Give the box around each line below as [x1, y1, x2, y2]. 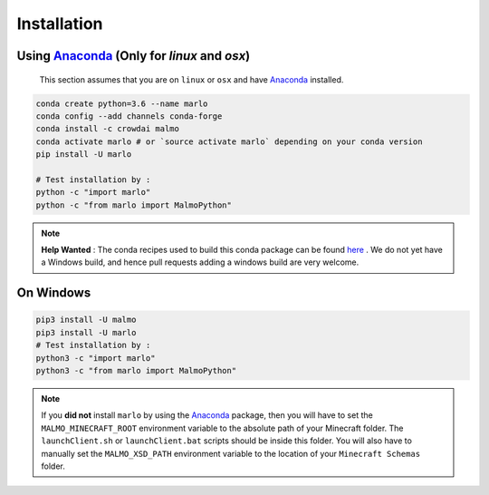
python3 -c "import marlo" [35, 353, 156, 363]
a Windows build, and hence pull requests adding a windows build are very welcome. [41, 257, 360, 267]
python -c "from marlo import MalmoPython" [35, 199, 233, 210]
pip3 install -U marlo [35, 327, 137, 337]
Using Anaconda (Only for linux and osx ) [16, 48, 251, 63]
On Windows [16, 286, 91, 301]
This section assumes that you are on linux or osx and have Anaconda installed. [39, 73, 344, 85]
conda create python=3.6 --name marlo [35, 98, 208, 109]
